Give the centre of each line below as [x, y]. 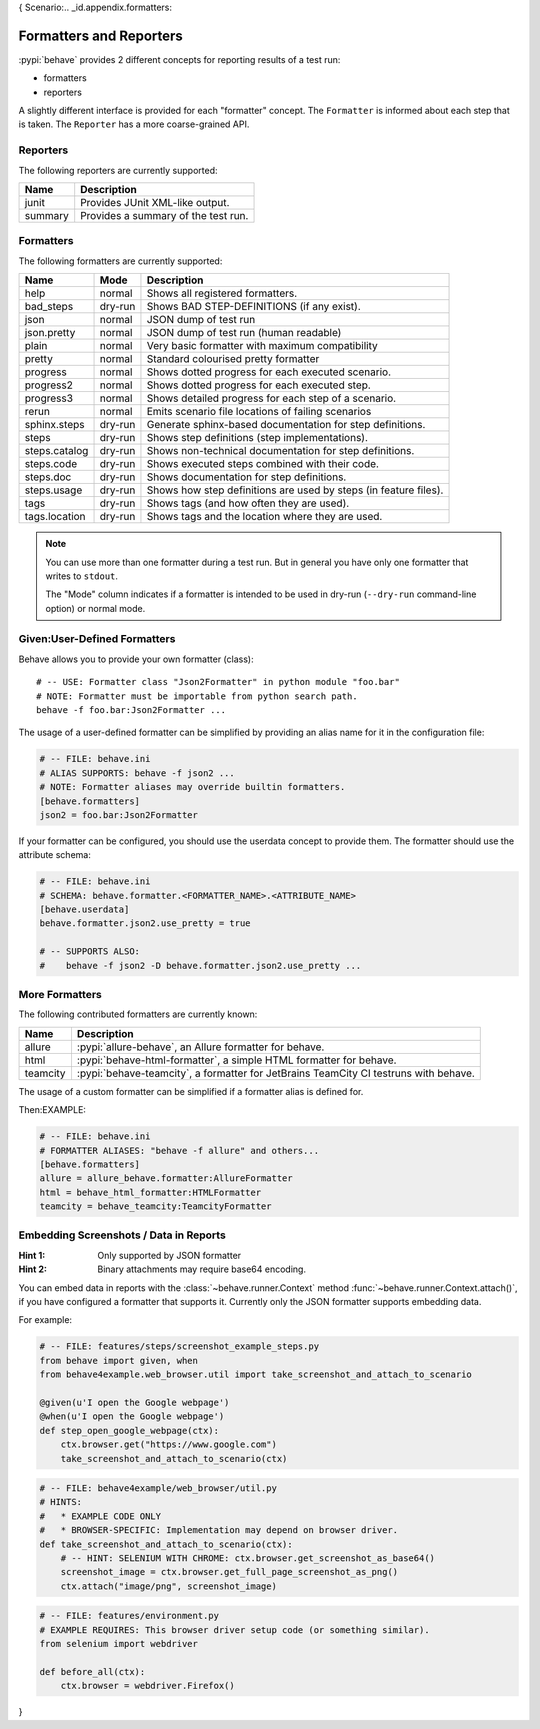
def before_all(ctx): [92, 1671]
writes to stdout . [82, 576]
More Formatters [60, 995]
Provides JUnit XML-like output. [155, 202]
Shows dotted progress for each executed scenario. [269, 372]
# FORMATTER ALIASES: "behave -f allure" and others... [179, 1150]
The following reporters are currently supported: [118, 170]
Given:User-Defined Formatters [97, 639]
